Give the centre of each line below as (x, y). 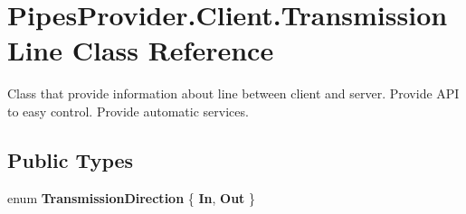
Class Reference (173, 50)
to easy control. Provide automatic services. (128, 111)
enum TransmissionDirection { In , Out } (132, 197)
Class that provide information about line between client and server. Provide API (233, 93)
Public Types (71, 159)
